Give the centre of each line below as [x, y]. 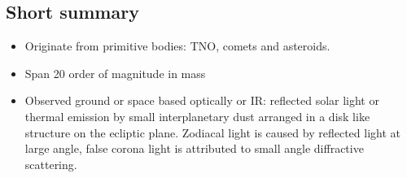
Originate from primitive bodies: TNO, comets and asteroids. [177, 46]
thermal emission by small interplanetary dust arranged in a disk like [197, 116]
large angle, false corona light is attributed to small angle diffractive [194, 148]
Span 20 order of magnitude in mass [115, 73]
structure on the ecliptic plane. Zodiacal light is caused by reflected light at [212, 132]
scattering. [51, 164]
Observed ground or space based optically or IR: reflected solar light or [202, 100]
